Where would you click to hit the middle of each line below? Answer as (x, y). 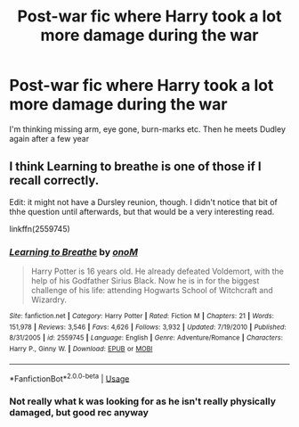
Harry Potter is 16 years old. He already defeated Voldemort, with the (158, 271)
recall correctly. (54, 181)
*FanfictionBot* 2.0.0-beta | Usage (69, 378)
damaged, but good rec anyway (79, 413)
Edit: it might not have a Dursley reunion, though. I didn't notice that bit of (144, 201)
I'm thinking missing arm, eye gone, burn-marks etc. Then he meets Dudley (148, 129)
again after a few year (49, 138)
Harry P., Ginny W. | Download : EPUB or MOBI (81, 349)
